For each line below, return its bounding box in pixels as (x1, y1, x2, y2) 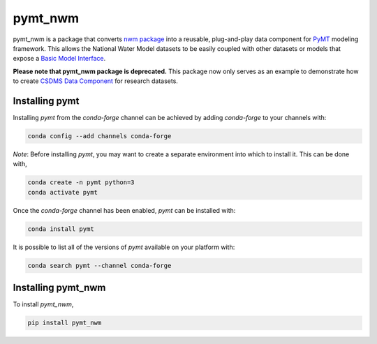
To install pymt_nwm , (13, 300, 74, 308)
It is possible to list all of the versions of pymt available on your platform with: (13, 243, 235, 251)
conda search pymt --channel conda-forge (27, 262, 172, 269)
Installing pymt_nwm (13, 282, 106, 294)
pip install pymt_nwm (27, 319, 102, 327)
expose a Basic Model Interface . (13, 54, 106, 63)
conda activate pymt (27, 188, 98, 196)
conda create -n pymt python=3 (27, 179, 135, 186)
